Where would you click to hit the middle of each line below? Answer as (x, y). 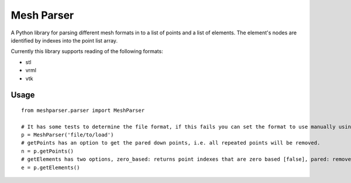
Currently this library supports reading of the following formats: (87, 51)
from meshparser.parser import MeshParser (83, 110)
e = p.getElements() (51, 167)
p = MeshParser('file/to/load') (68, 135)
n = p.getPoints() (48, 151)
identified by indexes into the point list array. (64, 40)
